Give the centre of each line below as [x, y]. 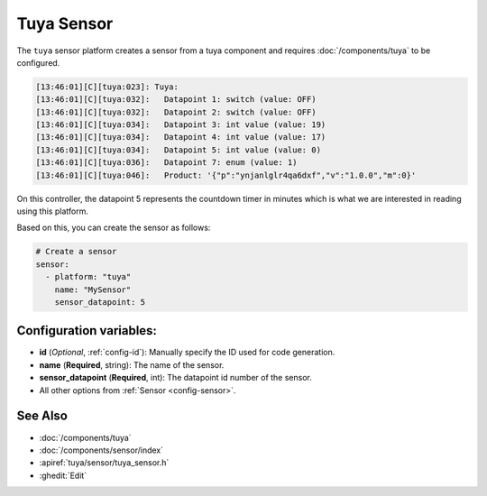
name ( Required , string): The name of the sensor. [132, 364]
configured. [38, 62]
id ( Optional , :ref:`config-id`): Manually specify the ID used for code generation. [187, 353]
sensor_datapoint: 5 [100, 302]
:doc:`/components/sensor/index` [101, 450]
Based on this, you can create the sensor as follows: [114, 228]
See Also [42, 416]
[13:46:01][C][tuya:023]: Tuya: [107, 87]
